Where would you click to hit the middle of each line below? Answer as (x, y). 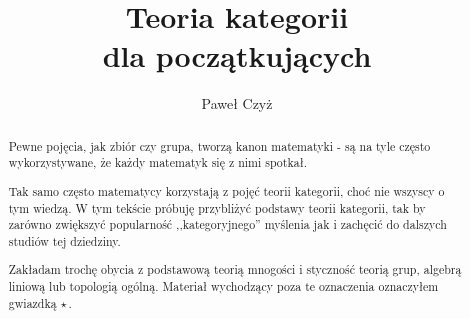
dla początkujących (237, 55)
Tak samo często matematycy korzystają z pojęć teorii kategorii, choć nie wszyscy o (226, 190)
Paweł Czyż (237, 103)
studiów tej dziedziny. (64, 240)
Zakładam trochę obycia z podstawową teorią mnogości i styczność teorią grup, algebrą (235, 269)
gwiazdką (32, 302)
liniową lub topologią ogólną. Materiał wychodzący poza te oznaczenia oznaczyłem (223, 286)
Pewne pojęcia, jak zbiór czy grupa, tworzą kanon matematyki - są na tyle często (219, 145)
